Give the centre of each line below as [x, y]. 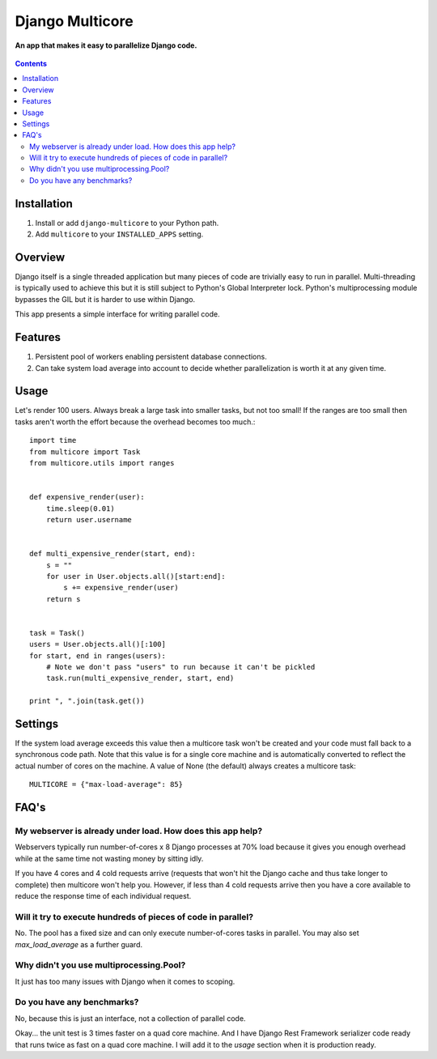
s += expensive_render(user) [121, 588]
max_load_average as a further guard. [79, 944]
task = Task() [57, 633]
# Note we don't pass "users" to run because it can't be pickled [180, 667]
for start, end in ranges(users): [98, 655]
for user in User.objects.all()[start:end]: [136, 576]
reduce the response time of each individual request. [103, 895]
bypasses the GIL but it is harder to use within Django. [105, 299]
